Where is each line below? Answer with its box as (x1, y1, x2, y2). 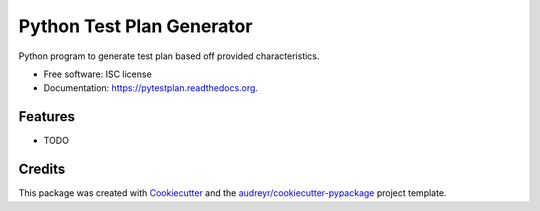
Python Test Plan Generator (18, 15, 253, 37)
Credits (18, 161, 66, 178)
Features (18, 108, 75, 125)
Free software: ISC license (43, 68, 152, 80)
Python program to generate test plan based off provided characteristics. (18, 50, 320, 62)
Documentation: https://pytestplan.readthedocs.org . (43, 82, 259, 94)
